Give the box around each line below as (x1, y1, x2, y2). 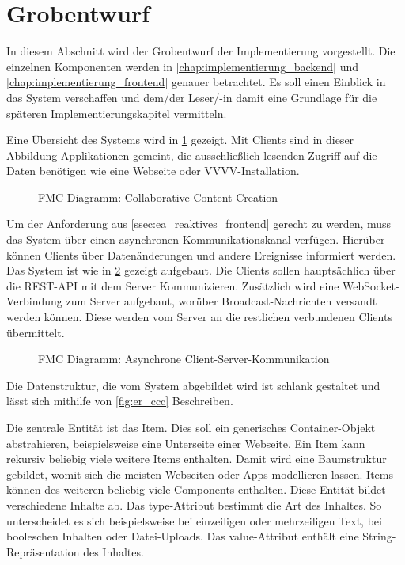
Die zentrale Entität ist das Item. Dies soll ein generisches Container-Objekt (6, 419, 376, 435)
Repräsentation (6, 543, 80, 559)
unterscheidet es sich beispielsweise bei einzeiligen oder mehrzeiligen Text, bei (6, 512, 382, 529)
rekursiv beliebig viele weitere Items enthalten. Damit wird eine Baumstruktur (6, 450, 387, 467)
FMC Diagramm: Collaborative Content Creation (38, 188, 278, 205)
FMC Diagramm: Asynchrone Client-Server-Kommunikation (38, 351, 330, 367)
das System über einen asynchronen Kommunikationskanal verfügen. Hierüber (6, 231, 385, 248)
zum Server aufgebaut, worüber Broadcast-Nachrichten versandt (66, 293, 377, 309)
